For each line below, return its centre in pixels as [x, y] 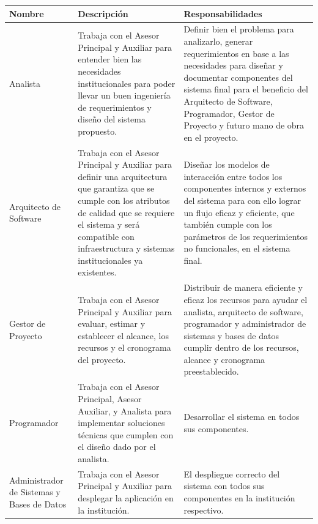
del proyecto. [102, 359]
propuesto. [98, 131]
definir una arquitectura [123, 176]
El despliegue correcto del [232, 473]
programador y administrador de [245, 324]
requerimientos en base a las [236, 53]
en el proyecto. [211, 137]
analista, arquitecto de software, [243, 311]
